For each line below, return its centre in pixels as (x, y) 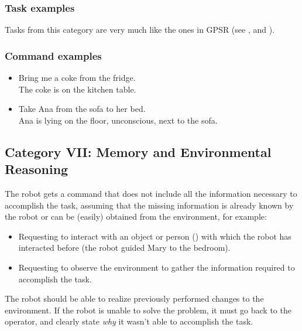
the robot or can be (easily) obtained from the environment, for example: (136, 216)
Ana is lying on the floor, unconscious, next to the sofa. (118, 120)
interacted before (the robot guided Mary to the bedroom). (124, 248)
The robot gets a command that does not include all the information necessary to (151, 193)
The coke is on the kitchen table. (77, 89)
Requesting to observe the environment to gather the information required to (157, 267)
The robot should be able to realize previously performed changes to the (134, 298)
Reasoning (37, 169)
